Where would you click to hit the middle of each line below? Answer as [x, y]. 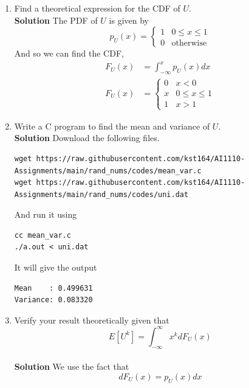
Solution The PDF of [56, 20]
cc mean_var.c [43, 235]
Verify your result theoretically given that [92, 320]
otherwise [189, 43]
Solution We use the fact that [72, 366]
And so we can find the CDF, [69, 53]
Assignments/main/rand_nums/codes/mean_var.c [108, 171]
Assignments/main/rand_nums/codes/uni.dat [101, 194]
